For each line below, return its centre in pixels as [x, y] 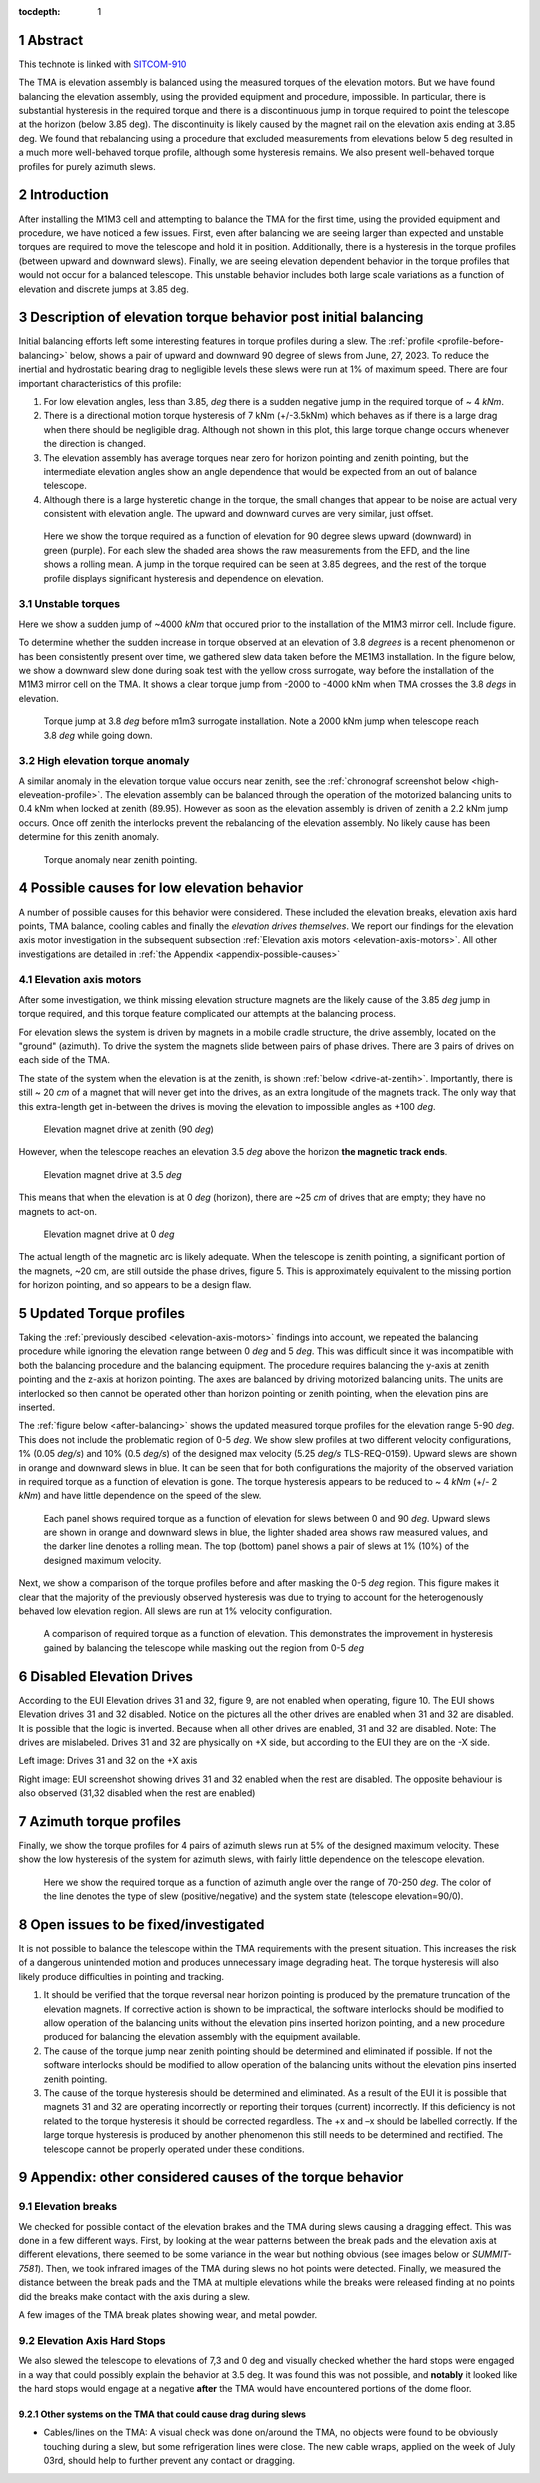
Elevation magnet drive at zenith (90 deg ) [129, 1129]
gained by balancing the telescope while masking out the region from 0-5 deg [204, 1647]
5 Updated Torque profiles [101, 1313]
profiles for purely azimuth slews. [87, 166]
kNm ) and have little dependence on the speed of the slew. [140, 1496]
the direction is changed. [95, 444]
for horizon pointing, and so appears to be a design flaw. [135, 1285]
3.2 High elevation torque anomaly [104, 761]
